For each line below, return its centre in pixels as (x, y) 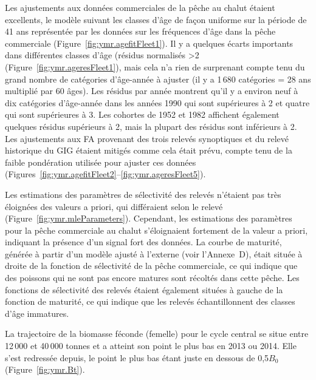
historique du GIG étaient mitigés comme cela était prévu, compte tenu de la (149, 150)
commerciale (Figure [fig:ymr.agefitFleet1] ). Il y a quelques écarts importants (149, 43)
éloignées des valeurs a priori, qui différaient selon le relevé (114, 206)
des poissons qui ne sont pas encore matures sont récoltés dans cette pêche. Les (152, 278)
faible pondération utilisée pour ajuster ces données (101, 162)
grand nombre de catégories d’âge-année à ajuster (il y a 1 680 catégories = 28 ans (158, 79)
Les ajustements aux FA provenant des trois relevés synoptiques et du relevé (147, 138)
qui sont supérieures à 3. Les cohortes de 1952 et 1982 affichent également (142, 114)
